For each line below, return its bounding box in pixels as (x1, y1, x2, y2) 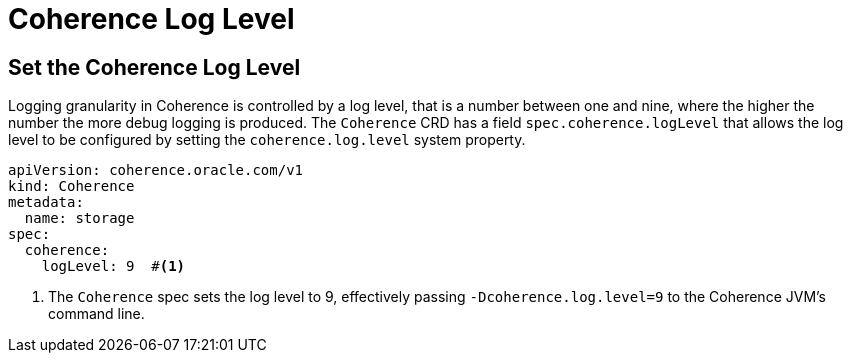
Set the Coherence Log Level (8, 54, 301, 80)
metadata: (8, 194, 84, 211)
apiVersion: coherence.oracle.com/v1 (8, 162, 304, 179)
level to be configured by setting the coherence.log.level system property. (8, 131, 526, 149)
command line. (48, 305, 145, 323)
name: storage (24, 210, 135, 227)
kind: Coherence (8, 178, 135, 195)
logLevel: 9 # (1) (41, 258, 186, 275)
